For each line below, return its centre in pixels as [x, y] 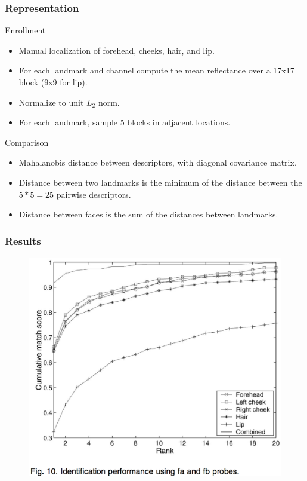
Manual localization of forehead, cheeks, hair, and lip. [117, 50]
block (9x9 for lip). [53, 82]
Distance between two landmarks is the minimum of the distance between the [160, 182]
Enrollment [25, 30]
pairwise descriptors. [94, 194]
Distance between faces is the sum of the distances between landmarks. [148, 214]
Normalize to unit [51, 102]
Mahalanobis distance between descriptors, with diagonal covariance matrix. [158, 162]
